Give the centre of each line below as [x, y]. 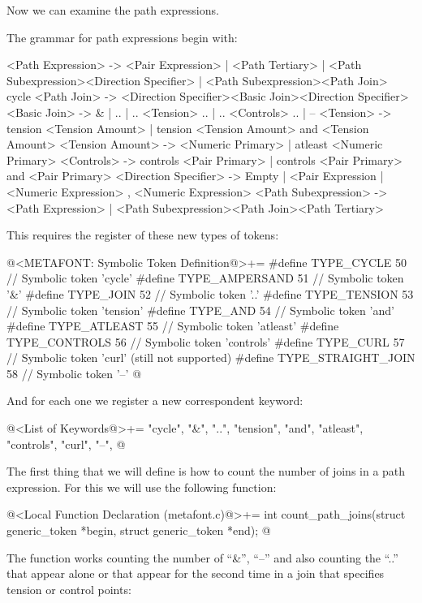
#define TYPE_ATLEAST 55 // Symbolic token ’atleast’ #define [173, 326]
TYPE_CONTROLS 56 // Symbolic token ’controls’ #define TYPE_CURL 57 [206, 341]
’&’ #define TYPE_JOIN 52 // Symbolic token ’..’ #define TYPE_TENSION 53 [210, 293]
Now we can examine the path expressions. [113, 10]
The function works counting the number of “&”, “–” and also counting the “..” [202, 557]
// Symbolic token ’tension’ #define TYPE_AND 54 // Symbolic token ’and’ [200, 310]
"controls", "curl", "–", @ [66, 444]
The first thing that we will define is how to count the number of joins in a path [206, 471]
